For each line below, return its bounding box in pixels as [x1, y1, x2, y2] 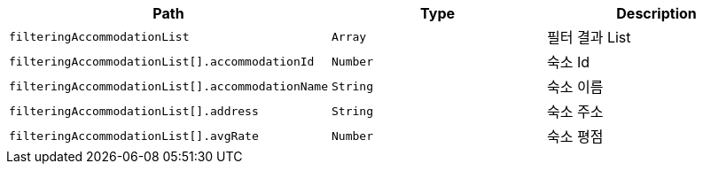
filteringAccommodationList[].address [9, 104, 259, 118]
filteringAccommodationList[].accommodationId [9, 54, 315, 68]
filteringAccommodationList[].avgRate [9, 128, 259, 143]
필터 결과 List [547, 28, 631, 46]
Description [616, 4, 697, 22]
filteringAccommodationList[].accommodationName [9, 79, 329, 93]
